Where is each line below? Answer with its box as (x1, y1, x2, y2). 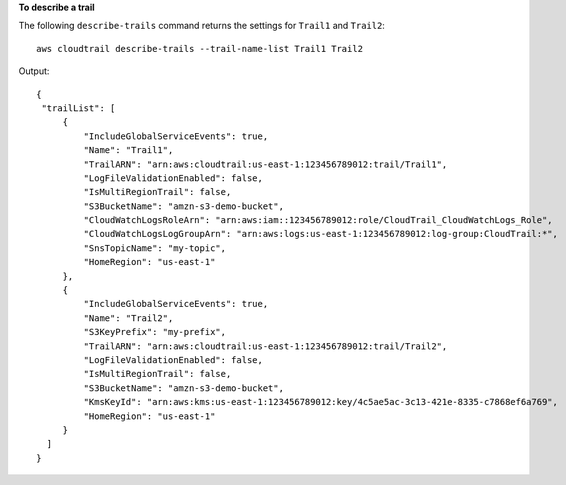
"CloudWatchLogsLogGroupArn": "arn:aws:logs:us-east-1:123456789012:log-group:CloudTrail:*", (83, 228, 559, 240)
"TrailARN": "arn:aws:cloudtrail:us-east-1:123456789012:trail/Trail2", (83, 340, 448, 352)
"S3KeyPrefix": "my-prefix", (83, 326, 227, 338)
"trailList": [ (41, 102, 116, 114)
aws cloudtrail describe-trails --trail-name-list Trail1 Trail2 (36, 43, 364, 54)
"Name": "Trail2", (83, 312, 174, 324)
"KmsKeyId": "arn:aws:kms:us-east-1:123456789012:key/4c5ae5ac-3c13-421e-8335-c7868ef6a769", (83, 396, 559, 408)
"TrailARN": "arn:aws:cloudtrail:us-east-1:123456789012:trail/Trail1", (83, 158, 448, 170)
